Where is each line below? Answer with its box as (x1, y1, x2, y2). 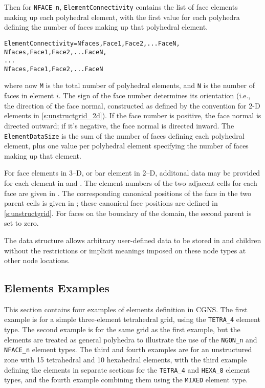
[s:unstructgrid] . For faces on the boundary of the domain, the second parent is (4, 207, 252, 218)
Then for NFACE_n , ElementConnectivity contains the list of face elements (4, 2, 238, 12)
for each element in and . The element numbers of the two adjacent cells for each (4, 177, 257, 188)
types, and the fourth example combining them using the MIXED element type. (4, 374, 248, 385)
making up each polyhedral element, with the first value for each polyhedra (4, 11, 240, 22)
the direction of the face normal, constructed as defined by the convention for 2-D (4, 100, 260, 111)
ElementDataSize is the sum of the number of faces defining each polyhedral (4, 130, 245, 141)
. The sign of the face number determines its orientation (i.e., (58, 90, 251, 101)
